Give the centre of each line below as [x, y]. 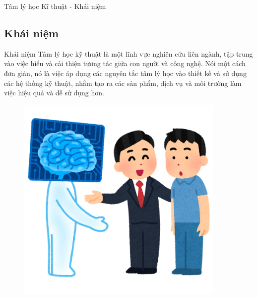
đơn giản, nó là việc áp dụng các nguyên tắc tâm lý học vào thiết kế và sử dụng [125, 73]
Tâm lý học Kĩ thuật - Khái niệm [55, 6]
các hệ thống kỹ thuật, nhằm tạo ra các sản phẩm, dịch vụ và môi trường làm [123, 83]
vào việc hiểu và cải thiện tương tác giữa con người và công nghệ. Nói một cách [125, 63]
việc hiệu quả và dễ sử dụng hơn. [54, 93]
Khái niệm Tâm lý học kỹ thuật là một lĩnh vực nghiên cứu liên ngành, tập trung [128, 53]
